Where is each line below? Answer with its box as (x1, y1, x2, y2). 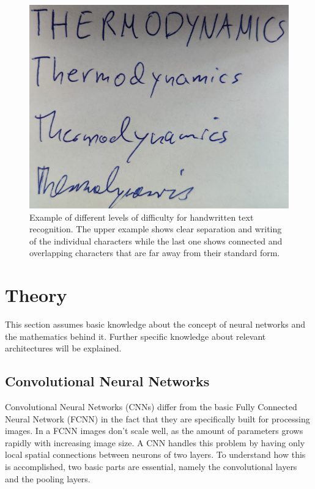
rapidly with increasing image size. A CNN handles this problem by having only (5, 436, 305, 449)
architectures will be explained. (5, 342, 122, 355)
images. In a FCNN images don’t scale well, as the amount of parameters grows (5, 424, 303, 437)
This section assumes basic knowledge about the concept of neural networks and (5, 318, 305, 331)
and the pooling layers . (5, 472, 91, 485)
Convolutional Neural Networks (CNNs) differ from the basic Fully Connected (5, 400, 297, 413)
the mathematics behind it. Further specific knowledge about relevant (5, 329, 266, 342)
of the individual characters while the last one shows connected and (29, 234, 283, 247)
